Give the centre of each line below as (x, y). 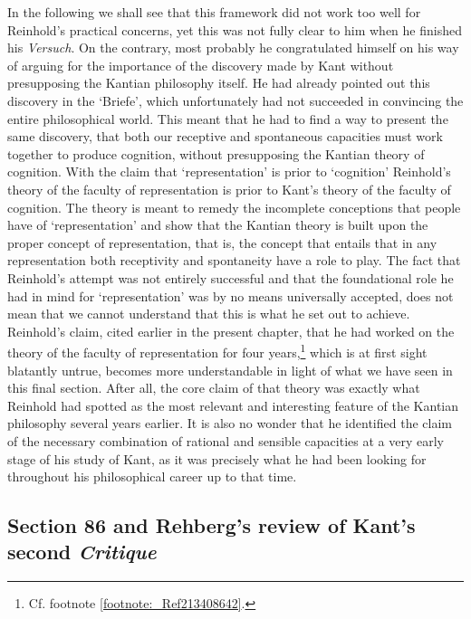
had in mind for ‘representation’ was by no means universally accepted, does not (231, 295)
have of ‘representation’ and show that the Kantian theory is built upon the (218, 225)
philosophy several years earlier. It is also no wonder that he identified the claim (230, 423)
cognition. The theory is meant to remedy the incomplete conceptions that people (234, 207)
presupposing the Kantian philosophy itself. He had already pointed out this (219, 83)
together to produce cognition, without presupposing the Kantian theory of (216, 153)
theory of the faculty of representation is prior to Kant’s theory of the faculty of (229, 189)
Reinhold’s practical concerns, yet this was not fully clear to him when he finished (235, 29)
